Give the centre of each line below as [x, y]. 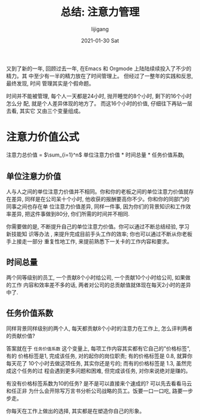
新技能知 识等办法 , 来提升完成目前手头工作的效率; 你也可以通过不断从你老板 [99, 234]
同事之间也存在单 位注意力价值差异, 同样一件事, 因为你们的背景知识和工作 [96, 206]
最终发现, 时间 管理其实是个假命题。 [50, 83]
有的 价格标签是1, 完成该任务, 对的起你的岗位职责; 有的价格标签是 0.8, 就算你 [99, 356]
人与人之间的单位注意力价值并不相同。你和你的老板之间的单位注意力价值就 [97, 192]
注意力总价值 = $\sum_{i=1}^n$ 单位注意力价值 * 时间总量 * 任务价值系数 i [95, 155]
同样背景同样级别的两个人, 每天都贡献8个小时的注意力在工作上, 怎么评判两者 [99, 328]
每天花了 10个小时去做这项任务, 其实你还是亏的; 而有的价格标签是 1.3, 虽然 [96, 363]
